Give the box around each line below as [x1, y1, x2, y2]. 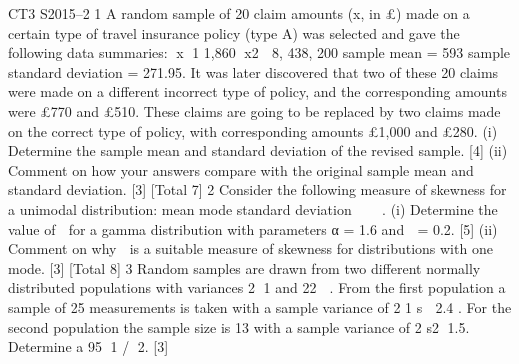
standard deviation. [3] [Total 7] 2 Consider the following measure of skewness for [8, 179, 507, 200]
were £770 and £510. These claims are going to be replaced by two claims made [8, 100, 501, 121]
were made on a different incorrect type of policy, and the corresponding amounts [8, 81, 507, 102]
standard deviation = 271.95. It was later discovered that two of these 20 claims [8, 61, 499, 82]
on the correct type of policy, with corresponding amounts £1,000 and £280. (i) [8, 120, 498, 141]
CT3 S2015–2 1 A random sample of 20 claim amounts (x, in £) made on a [8, 3, 470, 23]
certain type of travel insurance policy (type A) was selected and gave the [8, 22, 460, 43]
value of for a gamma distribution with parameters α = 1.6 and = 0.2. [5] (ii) [8, 218, 498, 239]
